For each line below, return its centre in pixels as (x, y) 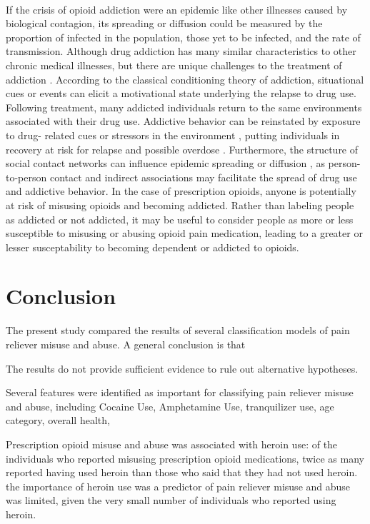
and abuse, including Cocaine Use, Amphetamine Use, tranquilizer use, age (170, 406)
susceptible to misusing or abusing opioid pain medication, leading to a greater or (184, 233)
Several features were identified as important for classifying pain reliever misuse (180, 392)
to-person (26, 177)
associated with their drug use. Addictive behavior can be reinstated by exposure (183, 121)
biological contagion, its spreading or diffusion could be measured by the (164, 23)
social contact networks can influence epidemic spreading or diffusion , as (165, 163)
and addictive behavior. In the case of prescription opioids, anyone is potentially (181, 191)
